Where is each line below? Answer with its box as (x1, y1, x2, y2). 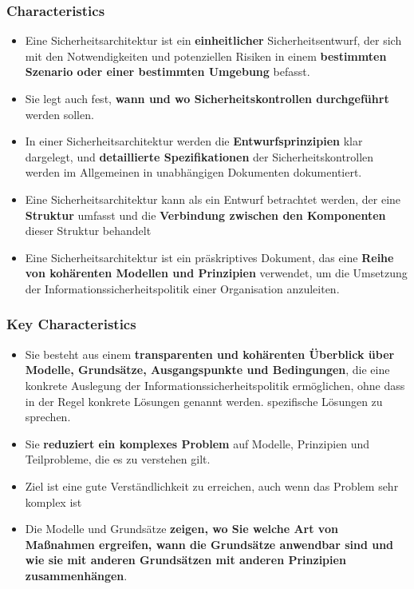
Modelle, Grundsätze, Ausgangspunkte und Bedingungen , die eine (25, 361, 390, 378)
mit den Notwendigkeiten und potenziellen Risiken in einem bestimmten (25, 47, 387, 64)
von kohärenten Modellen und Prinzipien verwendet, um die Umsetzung (25, 265, 408, 281)
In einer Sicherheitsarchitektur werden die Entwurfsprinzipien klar (25, 133, 363, 149)
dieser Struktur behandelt (25, 222, 152, 239)
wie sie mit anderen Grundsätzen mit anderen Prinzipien (25, 551, 346, 568)
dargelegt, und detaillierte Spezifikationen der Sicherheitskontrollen (25, 148, 374, 165)
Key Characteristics (6, 314, 136, 334)
